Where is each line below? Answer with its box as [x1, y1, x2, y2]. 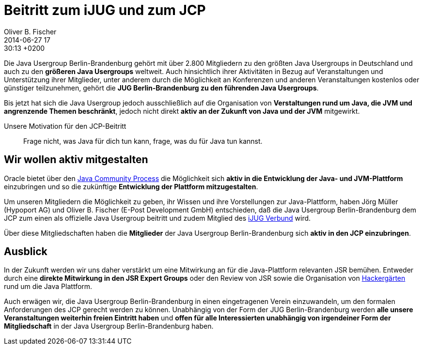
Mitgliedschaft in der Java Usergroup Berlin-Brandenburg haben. [4, 322, 214, 331]
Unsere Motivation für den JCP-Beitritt [4, 121, 126, 130]
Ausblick [4, 245, 47, 258]
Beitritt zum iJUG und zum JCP [4, 2, 206, 18]
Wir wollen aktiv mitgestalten [4, 153, 148, 166]
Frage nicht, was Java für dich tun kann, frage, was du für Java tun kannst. [23, 137, 263, 145]
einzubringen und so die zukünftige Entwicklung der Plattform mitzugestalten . [4, 182, 258, 191]
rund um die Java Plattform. [4, 282, 93, 291]
